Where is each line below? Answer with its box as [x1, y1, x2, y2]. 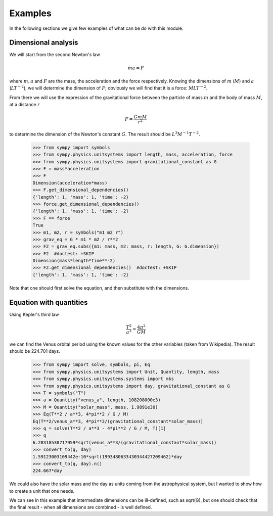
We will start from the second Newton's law [9, 52, 101, 58]
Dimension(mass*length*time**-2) [32, 258, 116, 264]
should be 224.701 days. [9, 348, 60, 354]
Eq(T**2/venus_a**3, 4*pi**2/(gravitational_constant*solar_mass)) [32, 418, 204, 424]
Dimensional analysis [9, 38, 78, 47]
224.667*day [32, 468, 63, 474]
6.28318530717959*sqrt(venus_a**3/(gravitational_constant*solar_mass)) [32, 440, 217, 445]
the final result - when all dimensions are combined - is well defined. [9, 504, 152, 510]
